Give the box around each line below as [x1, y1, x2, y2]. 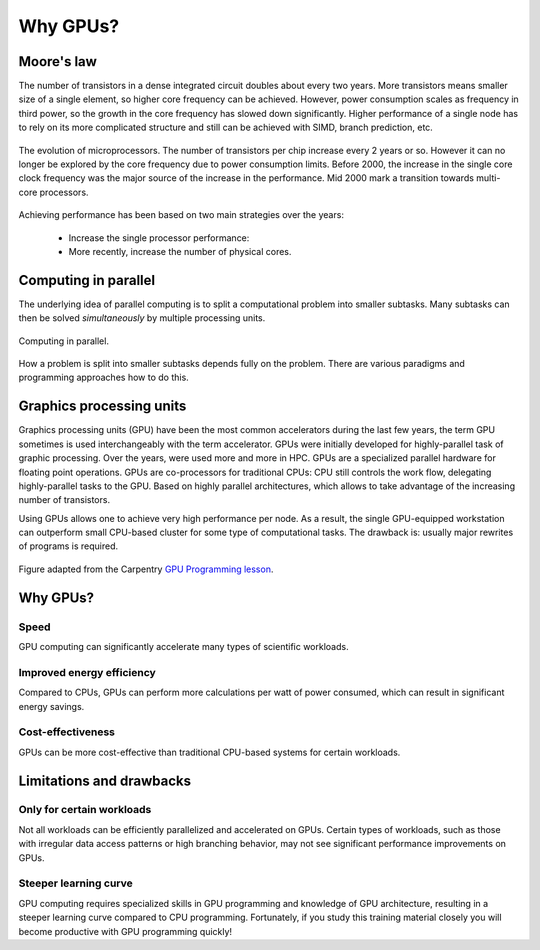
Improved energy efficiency [18, 665, 157, 679]
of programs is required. [18, 540, 119, 552]
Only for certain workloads [18, 803, 152, 817]
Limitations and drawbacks [18, 772, 192, 789]
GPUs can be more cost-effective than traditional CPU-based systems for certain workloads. [18, 746, 401, 758]
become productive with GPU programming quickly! [18, 925, 233, 937]
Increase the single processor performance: [68, 231, 250, 244]
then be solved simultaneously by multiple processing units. [18, 312, 266, 324]
